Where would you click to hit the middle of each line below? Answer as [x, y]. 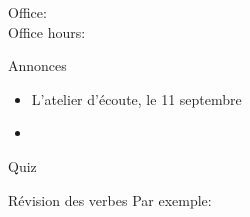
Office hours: [47, 31]
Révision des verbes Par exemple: [110, 199]
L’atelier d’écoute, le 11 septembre [136, 98]
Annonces [37, 65]
